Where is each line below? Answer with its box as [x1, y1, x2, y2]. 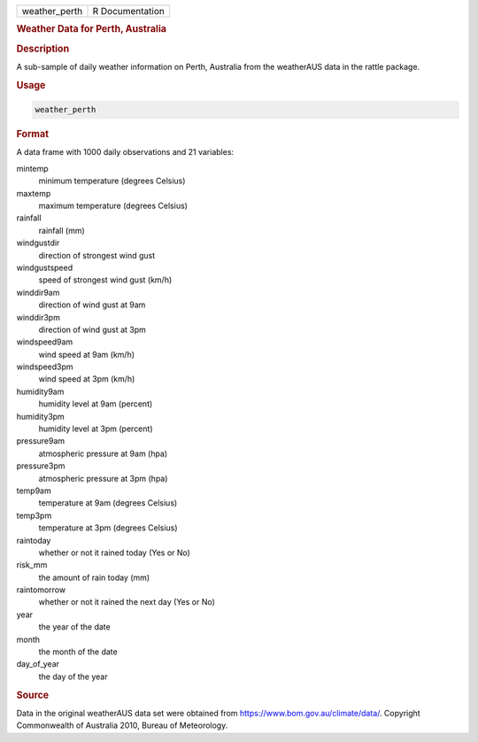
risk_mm [16, 560, 48, 570]
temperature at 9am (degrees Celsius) [38, 498, 178, 508]
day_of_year [16, 659, 60, 669]
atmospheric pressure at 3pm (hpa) [38, 473, 168, 483]
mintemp [16, 163, 49, 174]
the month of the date [38, 646, 119, 657]
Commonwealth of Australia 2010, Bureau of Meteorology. [16, 720, 228, 730]
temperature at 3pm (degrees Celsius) [38, 522, 178, 533]
